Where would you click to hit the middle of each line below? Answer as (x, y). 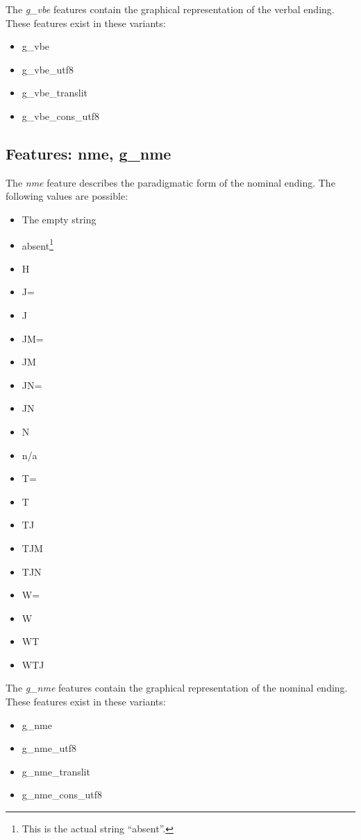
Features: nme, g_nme (89, 153)
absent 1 (37, 244)
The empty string (59, 219)
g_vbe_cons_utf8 (61, 115)
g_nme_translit (56, 771)
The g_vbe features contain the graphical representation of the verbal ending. (170, 9)
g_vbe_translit (55, 93)
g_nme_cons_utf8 (62, 795)
